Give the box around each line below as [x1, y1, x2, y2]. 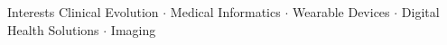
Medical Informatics [170, 3, 281, 21]
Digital [401, 3, 440, 21]
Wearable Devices [292, 3, 390, 21]
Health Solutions [7, 20, 99, 39]
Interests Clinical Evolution [7, 3, 159, 21]
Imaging [110, 20, 156, 39]
